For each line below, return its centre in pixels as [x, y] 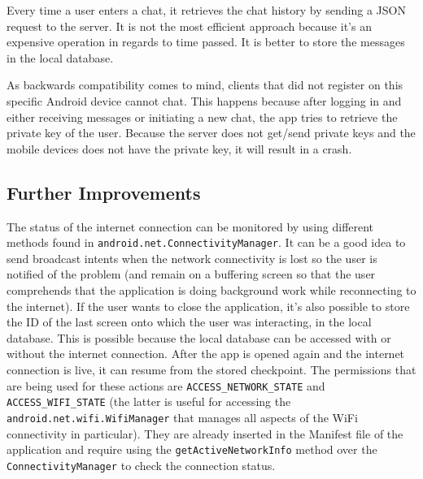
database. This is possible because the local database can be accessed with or [199, 337]
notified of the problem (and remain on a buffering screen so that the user [191, 274]
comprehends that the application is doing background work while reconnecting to [211, 289]
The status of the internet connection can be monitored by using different [190, 226]
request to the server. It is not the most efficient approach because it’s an [189, 26]
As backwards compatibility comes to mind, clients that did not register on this [205, 85]
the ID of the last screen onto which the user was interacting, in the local [189, 322]
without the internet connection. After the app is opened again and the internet [206, 354]
